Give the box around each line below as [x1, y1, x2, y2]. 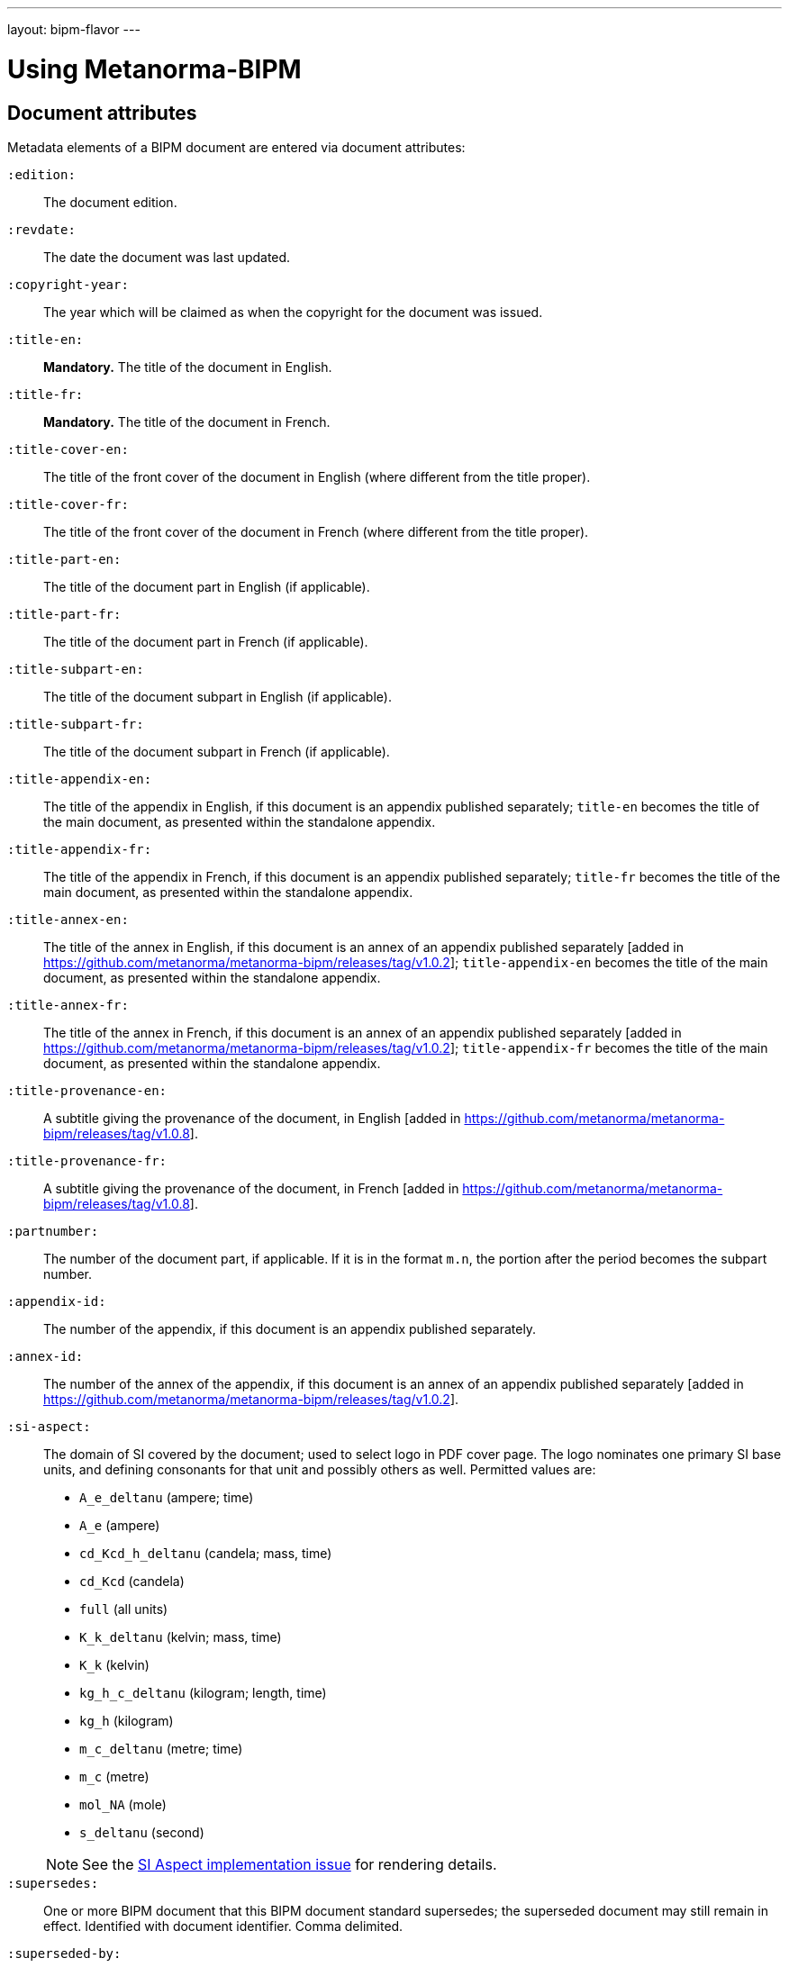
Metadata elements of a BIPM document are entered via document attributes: [7, 139, 466, 155]
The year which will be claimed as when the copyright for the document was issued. [43, 304, 543, 320]
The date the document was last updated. [43, 249, 291, 265]
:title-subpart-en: [7, 661, 144, 676]
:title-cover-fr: [7, 496, 129, 512]
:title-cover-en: [7, 441, 129, 457]
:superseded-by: [7, 1945, 122, 1961]
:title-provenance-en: [7, 1083, 168, 1098]
